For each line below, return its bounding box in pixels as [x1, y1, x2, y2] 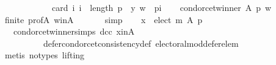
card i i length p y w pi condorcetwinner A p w [51, 1, 272, 13]
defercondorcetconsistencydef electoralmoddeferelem [43, 36, 239, 49]
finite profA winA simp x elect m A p [4, 13, 203, 26]
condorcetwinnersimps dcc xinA [13, 25, 135, 38]
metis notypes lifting [4, 49, 85, 61]
